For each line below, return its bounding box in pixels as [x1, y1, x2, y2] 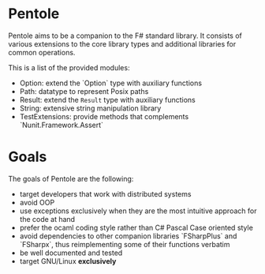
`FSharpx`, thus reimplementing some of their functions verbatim [19, 239, 230, 249]
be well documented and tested [19, 248, 123, 257]
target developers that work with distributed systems [19, 189, 192, 198]
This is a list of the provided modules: [8, 62, 130, 72]
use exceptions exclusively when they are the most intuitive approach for [19, 206, 257, 216]
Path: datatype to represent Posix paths [19, 86, 149, 96]
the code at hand [19, 214, 76, 223]
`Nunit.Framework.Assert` [19, 120, 104, 129]
